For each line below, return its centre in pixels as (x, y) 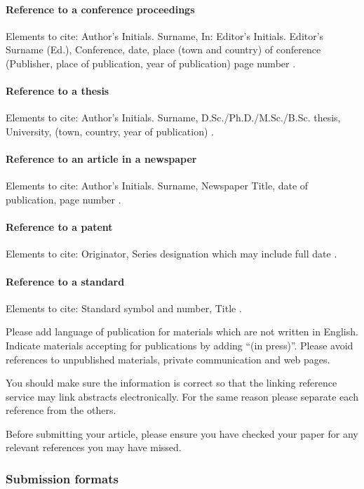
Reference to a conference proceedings (100, 9)
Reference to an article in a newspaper (101, 159)
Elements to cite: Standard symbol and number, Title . (124, 308)
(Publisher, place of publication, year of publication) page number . (151, 63)
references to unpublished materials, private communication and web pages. (168, 359)
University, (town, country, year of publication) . (110, 131)
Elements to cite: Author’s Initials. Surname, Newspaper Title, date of (157, 186)
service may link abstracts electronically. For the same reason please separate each (182, 396)
